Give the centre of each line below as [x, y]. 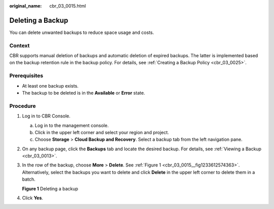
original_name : [26, 6]
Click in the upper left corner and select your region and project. [102, 132]
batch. [29, 179]
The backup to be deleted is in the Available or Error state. [84, 93]
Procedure [23, 106]
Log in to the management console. [72, 125]
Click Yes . [32, 198]
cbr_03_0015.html [68, 6]
